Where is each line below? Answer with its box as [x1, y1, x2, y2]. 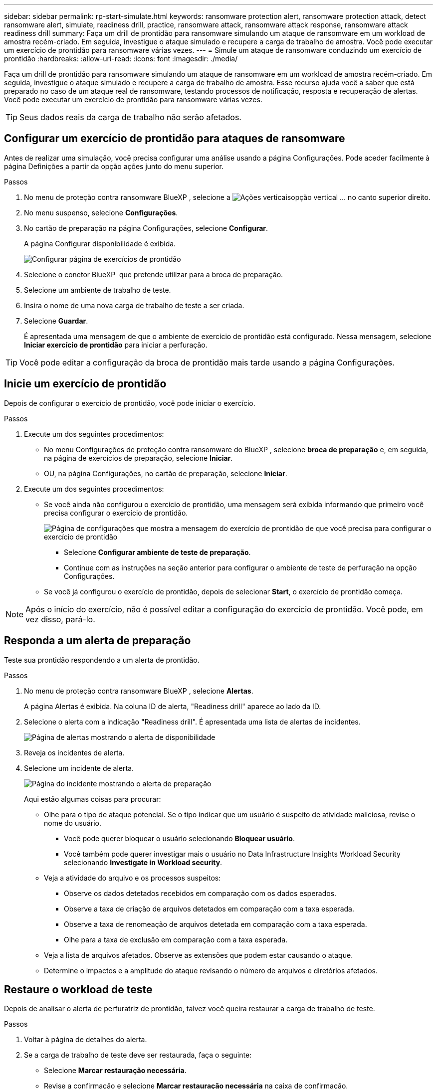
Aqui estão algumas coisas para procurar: [24, 794, 161, 803]
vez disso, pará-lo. [25, 614, 95, 624]
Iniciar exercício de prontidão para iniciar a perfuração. [24, 340, 208, 349]
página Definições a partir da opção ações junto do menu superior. [4, 162, 224, 171]
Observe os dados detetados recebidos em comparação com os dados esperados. [64, 889, 337, 898]
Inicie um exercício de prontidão [4, 377, 167, 390]
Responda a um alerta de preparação [4, 634, 191, 647]
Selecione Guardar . [24, 316, 88, 325]
